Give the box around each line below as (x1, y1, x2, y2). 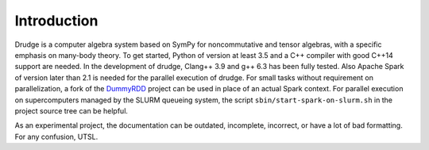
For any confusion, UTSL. (14, 132, 99, 141)
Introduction (14, 12, 99, 29)
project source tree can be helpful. (14, 106, 129, 115)
